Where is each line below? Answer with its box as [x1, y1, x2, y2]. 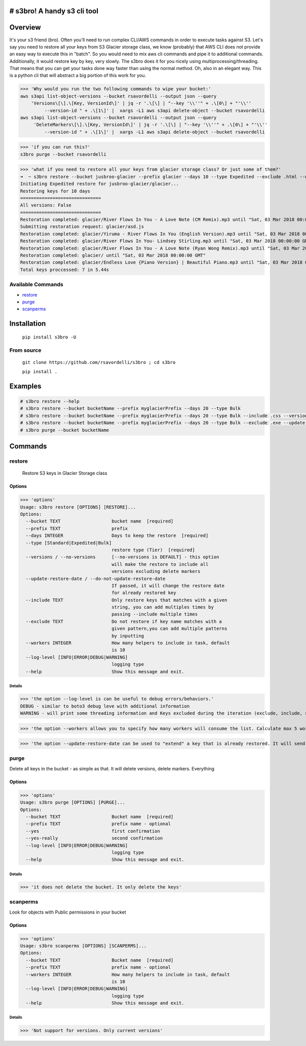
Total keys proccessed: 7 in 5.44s [20, 266, 109, 272]
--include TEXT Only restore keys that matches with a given [25, 597, 227, 603]
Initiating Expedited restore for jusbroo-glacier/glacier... [20, 181, 179, 187]
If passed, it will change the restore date [111, 583, 225, 588]
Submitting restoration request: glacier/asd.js [20, 224, 144, 230]
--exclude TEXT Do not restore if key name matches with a [25, 619, 222, 624]
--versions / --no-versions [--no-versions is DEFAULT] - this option [25, 554, 219, 560]
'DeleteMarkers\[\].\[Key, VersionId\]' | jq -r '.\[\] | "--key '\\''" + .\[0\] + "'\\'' [33, 122, 268, 128]
